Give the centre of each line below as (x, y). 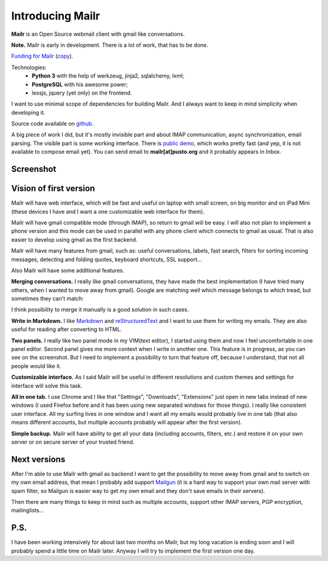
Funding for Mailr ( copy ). (42, 56)
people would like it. (36, 366)
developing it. (28, 112)
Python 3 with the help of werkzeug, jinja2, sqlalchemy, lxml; (108, 76)
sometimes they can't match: (48, 299)
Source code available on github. (53, 124)
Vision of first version (53, 189)
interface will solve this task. (47, 386)
